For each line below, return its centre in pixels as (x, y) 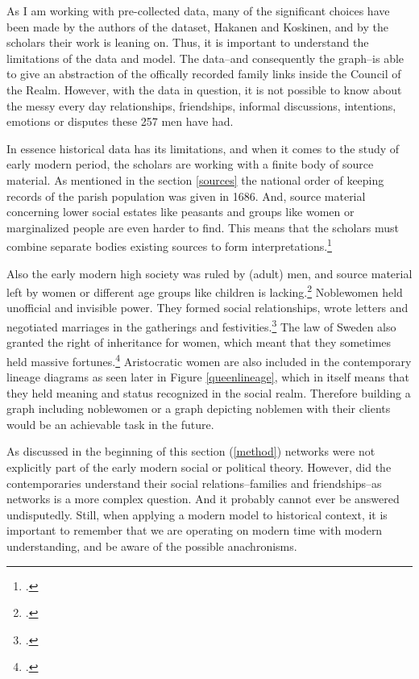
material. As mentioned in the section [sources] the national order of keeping (195, 179)
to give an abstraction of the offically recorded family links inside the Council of (204, 74)
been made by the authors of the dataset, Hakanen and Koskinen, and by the (197, 26)
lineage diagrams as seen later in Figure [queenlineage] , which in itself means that (208, 377)
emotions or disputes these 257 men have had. (120, 121)
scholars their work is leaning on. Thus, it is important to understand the (188, 42)
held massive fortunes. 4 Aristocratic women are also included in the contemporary (209, 360)
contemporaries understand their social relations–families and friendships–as (194, 483)
